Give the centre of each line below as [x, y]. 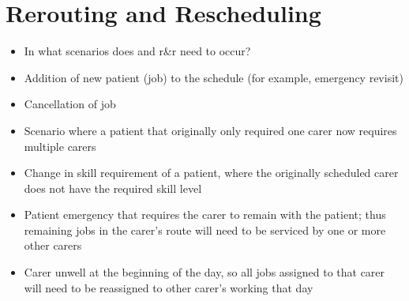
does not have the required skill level [113, 188]
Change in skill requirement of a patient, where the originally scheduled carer [211, 173]
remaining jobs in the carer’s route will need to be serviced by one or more [205, 230]
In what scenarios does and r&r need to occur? [137, 51]
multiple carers [60, 146]
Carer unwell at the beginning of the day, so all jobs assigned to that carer [204, 272]
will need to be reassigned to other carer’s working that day [169, 287]
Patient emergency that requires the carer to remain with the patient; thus [205, 214]
